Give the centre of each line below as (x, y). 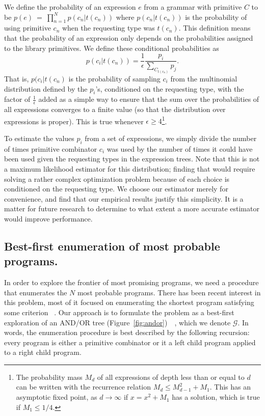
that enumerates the (36, 292)
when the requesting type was (108, 28)
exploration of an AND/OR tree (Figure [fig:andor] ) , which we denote (117, 322)
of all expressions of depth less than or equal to (171, 377)
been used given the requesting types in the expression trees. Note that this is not (132, 159)
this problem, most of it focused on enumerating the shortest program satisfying (129, 302)
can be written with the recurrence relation (84, 387)
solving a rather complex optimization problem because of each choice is (117, 178)
